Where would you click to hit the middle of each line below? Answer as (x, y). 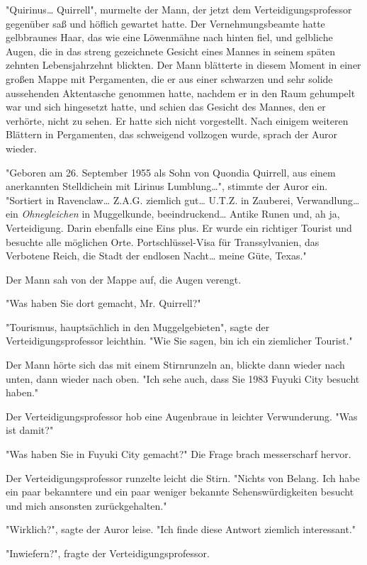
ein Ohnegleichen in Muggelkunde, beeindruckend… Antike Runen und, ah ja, (173, 214)
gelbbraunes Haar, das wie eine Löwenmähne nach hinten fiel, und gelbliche (169, 37)
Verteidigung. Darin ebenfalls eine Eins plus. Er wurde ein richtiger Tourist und (179, 227)
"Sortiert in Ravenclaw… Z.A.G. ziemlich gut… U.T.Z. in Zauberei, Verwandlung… (183, 200)
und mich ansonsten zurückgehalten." (86, 505)
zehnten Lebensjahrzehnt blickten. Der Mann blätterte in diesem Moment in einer (183, 65)
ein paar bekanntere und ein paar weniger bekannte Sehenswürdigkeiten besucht (180, 492)
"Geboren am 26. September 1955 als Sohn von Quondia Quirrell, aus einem (171, 172)
